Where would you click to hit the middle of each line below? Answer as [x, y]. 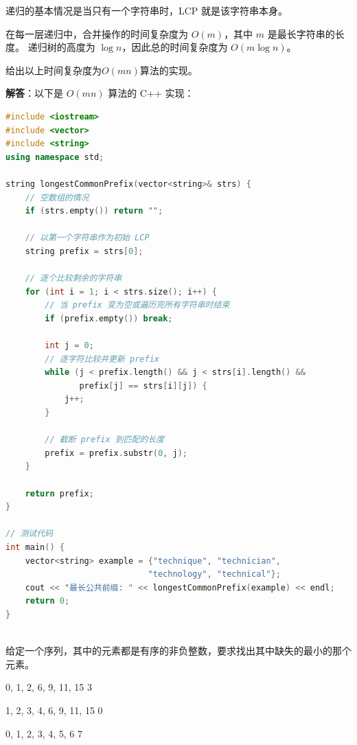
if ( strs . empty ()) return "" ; [94, 211]
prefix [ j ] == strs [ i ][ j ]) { [143, 386]
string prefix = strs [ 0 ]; [84, 251]
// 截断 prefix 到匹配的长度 [105, 440]
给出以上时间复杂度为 [54, 70]
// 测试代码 [30, 534]
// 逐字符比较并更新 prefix [102, 359]
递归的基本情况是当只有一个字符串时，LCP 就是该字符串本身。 [147, 10]
